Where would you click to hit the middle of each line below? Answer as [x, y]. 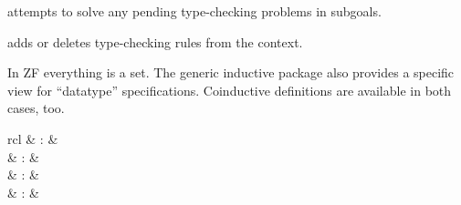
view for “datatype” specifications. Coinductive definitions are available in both [230, 90]
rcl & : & [33, 138]
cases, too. [36, 108]
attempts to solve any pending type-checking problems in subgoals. [194, 11]
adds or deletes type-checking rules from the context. [155, 41]
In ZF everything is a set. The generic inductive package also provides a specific [231, 72]
